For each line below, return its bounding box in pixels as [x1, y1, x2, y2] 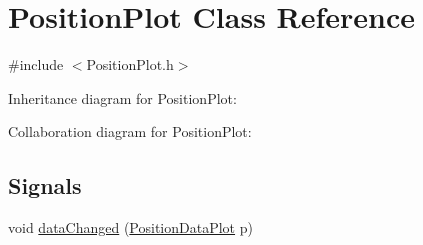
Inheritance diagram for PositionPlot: [8, 87, 237, 108]
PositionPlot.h [86, 54, 174, 75]
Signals [8, 170, 82, 201]
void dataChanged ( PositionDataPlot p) [8, 217, 253, 238]
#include [8, 54, 64, 75]
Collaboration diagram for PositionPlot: [8, 121, 252, 142]
